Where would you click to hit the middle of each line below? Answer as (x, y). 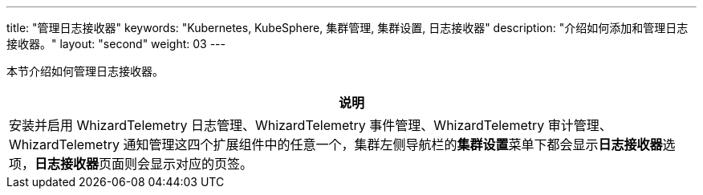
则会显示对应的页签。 (189, 164)
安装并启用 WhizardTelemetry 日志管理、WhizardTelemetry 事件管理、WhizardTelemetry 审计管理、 (311, 125)
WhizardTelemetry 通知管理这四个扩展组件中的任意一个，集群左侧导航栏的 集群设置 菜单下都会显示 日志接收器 (336, 144)
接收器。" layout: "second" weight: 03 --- (116, 44)
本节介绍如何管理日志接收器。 (85, 71)
